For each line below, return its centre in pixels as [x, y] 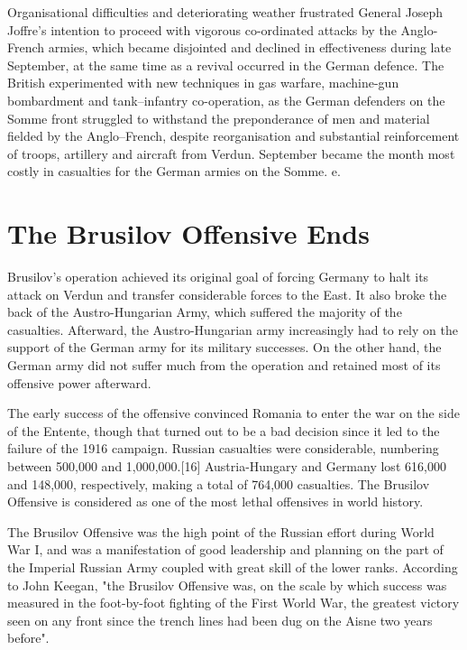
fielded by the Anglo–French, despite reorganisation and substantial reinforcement [233, 136]
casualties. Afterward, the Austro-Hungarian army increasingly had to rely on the [233, 329]
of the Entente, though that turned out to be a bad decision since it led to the [224, 430]
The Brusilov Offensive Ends [188, 233]
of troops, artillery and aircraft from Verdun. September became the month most [231, 153]
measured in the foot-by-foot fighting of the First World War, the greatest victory [233, 603]
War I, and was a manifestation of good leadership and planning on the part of [225, 549]
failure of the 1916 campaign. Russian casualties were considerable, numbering [223, 448]
